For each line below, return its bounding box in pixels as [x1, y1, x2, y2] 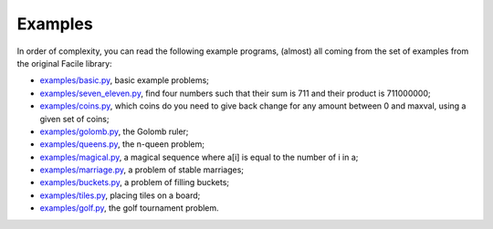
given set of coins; [39, 113, 110, 124]
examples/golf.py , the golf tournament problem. [39, 203, 219, 213]
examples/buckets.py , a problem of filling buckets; [39, 177, 230, 188]
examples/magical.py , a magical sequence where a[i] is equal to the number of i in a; [39, 151, 359, 162]
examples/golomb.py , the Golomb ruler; [39, 126, 189, 137]
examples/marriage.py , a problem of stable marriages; [39, 164, 244, 175]
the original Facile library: [16, 57, 113, 68]
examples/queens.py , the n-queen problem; [39, 139, 205, 150]
